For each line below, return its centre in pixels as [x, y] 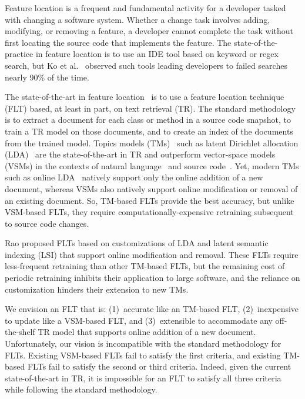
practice [19, 54]
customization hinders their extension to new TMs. [97, 289]
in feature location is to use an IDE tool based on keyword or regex [157, 54]
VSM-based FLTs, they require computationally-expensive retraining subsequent [149, 212]
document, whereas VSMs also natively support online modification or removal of [151, 188]
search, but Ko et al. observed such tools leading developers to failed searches [146, 65]
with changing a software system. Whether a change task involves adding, [138, 19]
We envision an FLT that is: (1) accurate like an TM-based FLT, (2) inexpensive [152, 309]
